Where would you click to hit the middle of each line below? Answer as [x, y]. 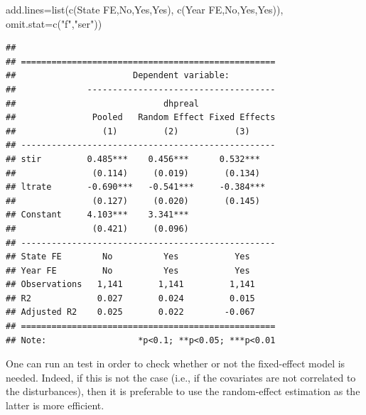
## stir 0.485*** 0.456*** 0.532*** [133, 159]
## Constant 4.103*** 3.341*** [97, 215]
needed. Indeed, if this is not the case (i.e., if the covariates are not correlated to [181, 377]
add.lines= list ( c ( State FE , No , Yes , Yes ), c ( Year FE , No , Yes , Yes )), [145, 9]
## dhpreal [103, 103]
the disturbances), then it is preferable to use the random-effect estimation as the [183, 391]
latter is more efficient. [55, 405]
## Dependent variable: [118, 76]
